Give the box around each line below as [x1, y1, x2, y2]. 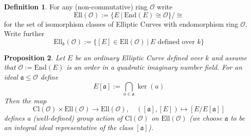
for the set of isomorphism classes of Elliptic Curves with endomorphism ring [4, 18, 238, 29]
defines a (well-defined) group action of [4, 112, 123, 123]
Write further [4, 28, 45, 39]
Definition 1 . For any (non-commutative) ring [4, 1, 148, 11]
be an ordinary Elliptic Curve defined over [75, 52, 203, 62]
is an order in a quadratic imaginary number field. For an [66, 62, 243, 72]
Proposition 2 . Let [4, 52, 65, 62]
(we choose [189, 112, 222, 123]
